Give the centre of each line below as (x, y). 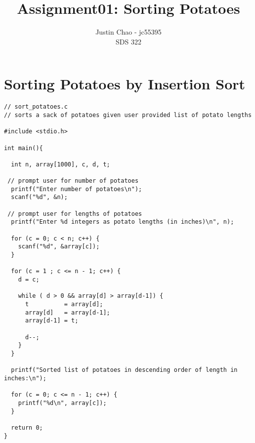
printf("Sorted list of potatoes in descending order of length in (124, 370)
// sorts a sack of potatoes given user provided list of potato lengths (128, 115)
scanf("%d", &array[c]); (59, 247)
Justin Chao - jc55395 (128, 32)
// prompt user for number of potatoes (73, 181)
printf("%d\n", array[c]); (62, 403)
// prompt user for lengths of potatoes (75, 214)
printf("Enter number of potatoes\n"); (77, 189)
